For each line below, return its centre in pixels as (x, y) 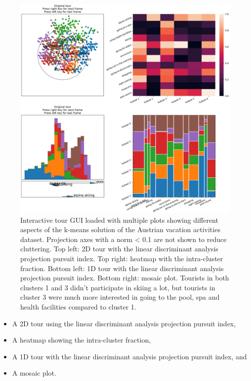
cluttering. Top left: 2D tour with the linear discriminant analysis (119, 249)
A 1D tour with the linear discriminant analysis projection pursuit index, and (129, 356)
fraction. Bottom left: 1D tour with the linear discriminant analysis (122, 268)
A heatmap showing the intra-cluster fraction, (82, 340)
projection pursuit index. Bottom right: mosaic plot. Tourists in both (125, 278)
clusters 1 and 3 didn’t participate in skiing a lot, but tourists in (118, 287)
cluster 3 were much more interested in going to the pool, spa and (120, 297)
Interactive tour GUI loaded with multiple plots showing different (119, 220)
